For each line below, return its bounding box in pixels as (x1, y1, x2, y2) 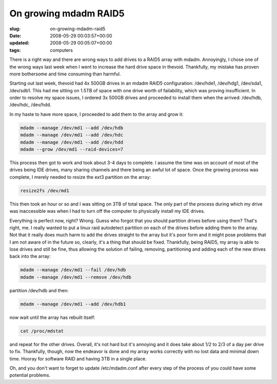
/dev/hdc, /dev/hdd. (9, 102, 51, 108)
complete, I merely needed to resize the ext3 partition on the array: (9, 174, 151, 180)
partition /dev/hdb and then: (9, 287, 69, 293)
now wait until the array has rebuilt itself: (9, 314, 95, 320)
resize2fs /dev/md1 (20, 188, 69, 193)
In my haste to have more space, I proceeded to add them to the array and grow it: (9, 111, 184, 117)
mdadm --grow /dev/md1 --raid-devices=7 (20, 147, 123, 152)
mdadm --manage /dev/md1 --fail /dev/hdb (20, 267, 126, 273)
